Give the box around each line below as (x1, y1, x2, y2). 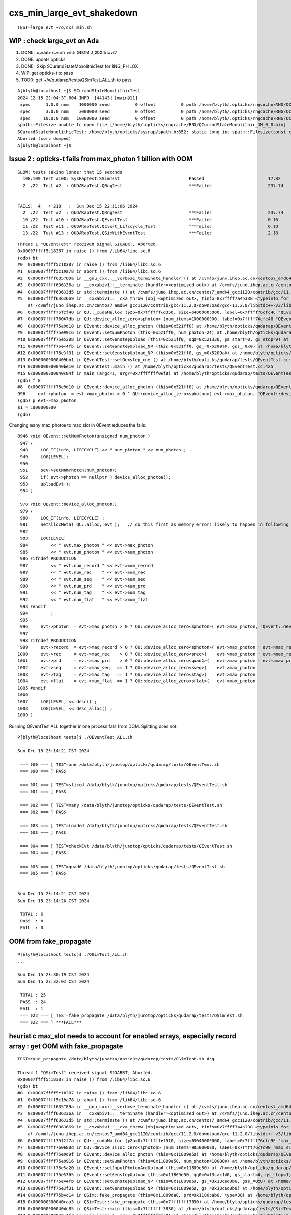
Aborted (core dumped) (17, 136, 72, 141)
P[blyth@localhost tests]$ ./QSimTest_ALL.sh (17, 952, 128, 957)
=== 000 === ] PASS (20, 768, 66, 774)
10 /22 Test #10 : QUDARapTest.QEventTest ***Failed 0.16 (22, 217, 278, 222)
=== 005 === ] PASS (20, 870, 66, 876)
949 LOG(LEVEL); (20, 454, 69, 459)
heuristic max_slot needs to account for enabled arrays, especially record (9, 1032, 236, 1040)
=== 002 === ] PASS (20, 809, 66, 815)
